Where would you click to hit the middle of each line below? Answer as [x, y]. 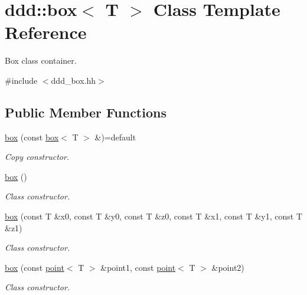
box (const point [35, 267]
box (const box [32, 137]
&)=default [115, 137]
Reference [46, 32]
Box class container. [41, 60]
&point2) [228, 267]
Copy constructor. [37, 157]
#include [21, 80]
